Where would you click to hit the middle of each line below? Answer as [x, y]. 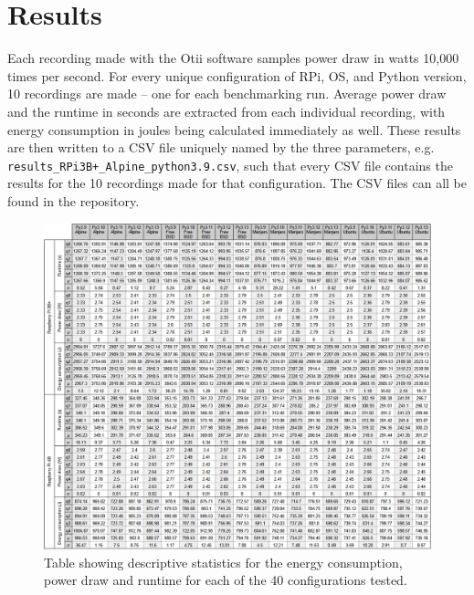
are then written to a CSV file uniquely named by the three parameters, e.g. [221, 147]
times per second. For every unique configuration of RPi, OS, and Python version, [237, 75]
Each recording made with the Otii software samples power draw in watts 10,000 [233, 58]
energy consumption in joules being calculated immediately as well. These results [234, 129]
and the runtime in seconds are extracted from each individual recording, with [226, 111]
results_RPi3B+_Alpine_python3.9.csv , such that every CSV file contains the [230, 165]
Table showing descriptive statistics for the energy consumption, [223, 562]
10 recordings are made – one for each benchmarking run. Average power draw [227, 94]
